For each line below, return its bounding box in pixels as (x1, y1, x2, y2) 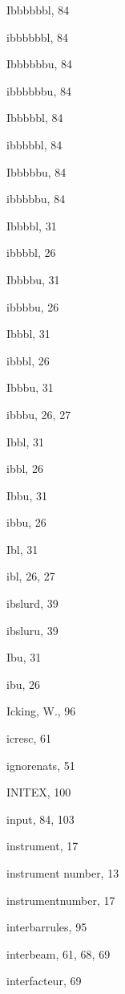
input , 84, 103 (6, 810, 75, 827)
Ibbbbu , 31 (6, 271, 60, 287)
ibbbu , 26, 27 (6, 405, 71, 422)
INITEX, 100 (6, 784, 71, 800)
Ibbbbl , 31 (6, 217, 57, 234)
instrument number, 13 (6, 865, 119, 881)
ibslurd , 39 (6, 595, 58, 612)
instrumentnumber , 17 (6, 891, 115, 908)
